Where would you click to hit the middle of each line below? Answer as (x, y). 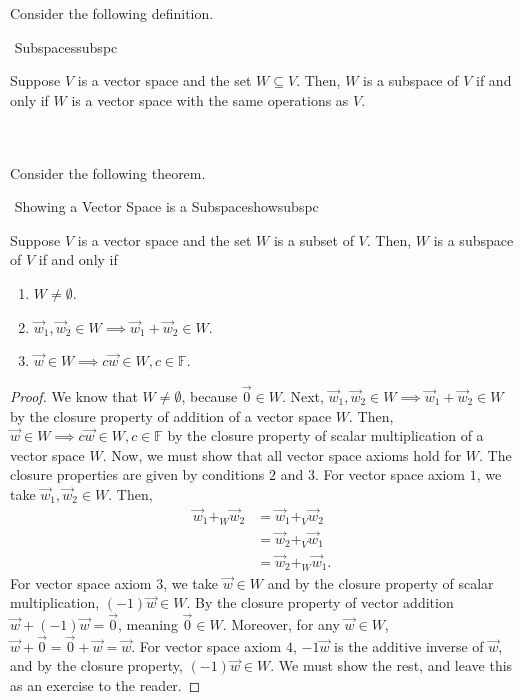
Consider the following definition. (112, 13)
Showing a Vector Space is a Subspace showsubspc (166, 206)
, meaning (148, 624)
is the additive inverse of (409, 645)
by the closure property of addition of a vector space (171, 415)
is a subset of (313, 239)
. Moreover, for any (281, 624)
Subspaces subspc (66, 46)
